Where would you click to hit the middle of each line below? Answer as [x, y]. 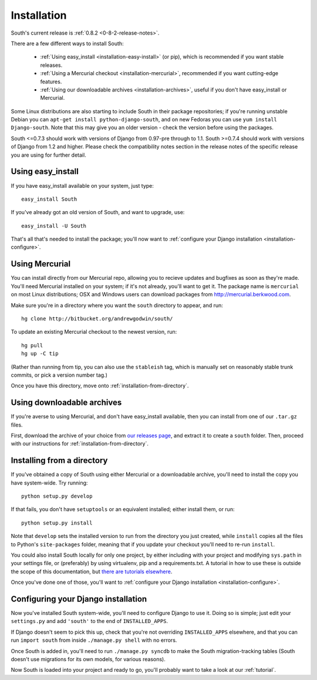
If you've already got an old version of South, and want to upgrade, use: [98, 212]
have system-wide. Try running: [49, 483]
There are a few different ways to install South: [67, 43]
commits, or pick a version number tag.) [59, 375]
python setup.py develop [57, 496]
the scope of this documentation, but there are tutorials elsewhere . [92, 571]
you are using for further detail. [48, 155]
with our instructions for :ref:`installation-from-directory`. [80, 444]
